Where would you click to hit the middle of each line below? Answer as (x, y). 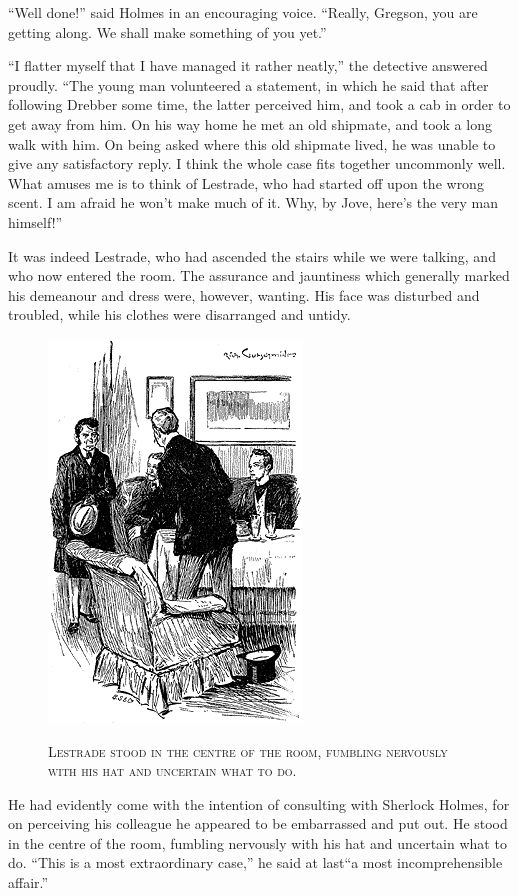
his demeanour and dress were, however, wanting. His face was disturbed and (244, 294)
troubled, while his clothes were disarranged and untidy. (179, 314)
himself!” (35, 221)
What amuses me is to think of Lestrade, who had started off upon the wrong (246, 182)
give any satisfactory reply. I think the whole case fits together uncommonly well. (257, 163)
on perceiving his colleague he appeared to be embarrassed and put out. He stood (258, 823)
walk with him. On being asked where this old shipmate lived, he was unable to (252, 143)
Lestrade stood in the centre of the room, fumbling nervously (248, 750)
